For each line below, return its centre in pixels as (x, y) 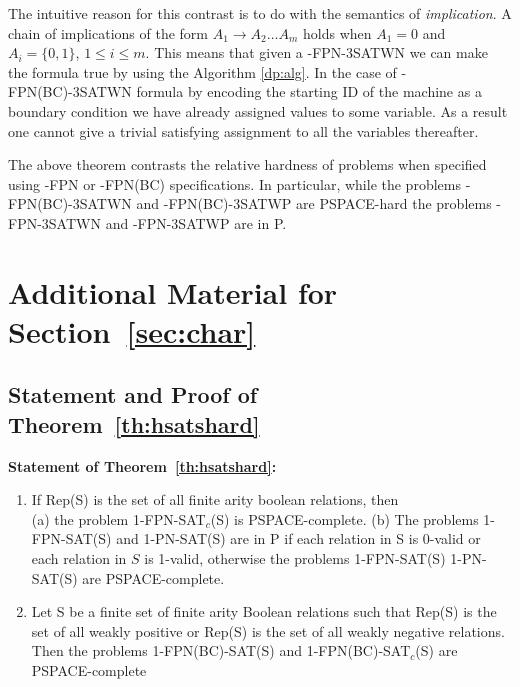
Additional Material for (173, 291)
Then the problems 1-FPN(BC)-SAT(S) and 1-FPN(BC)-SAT (221, 650)
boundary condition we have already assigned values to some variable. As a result (258, 110)
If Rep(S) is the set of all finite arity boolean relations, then (215, 499)
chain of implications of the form (108, 32)
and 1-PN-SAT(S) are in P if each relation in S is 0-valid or (298, 538)
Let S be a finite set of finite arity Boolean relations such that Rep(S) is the (264, 611)
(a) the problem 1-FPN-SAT (118, 518)
